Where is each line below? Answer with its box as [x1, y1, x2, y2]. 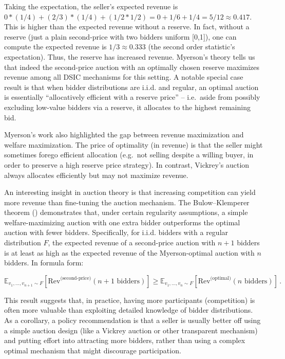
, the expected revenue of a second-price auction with [48, 237, 216, 248]
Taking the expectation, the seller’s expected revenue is [4, 1, 178, 11]
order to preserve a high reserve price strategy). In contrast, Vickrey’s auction [4, 159, 250, 170]
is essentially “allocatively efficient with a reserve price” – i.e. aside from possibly [4, 92, 260, 102]
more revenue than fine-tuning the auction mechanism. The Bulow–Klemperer [4, 196, 250, 207]
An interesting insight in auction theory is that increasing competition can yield [4, 187, 256, 198]
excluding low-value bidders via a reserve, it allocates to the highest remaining [4, 101, 251, 112]
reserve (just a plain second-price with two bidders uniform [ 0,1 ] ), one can [4, 31, 237, 42]
